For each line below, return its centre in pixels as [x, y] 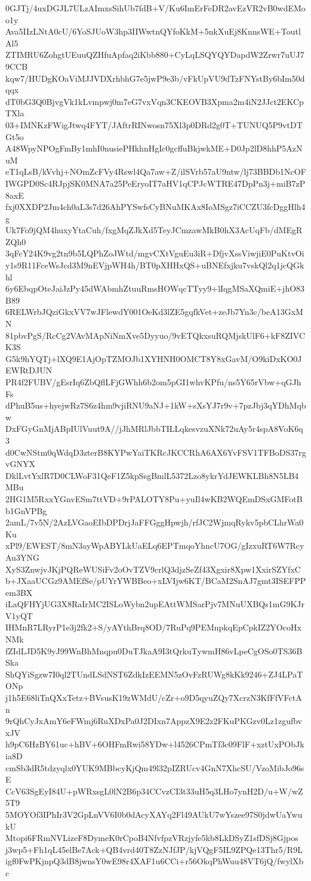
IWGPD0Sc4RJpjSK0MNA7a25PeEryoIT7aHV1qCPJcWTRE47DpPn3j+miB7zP [155, 183]
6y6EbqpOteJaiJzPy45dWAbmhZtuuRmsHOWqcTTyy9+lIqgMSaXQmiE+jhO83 [155, 288]
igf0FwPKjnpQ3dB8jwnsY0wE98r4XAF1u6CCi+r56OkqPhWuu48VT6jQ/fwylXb [155, 861]
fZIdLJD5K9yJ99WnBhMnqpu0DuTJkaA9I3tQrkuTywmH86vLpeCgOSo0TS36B [154, 650]
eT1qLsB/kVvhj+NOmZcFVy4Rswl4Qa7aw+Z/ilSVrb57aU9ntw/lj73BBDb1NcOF [156, 171]
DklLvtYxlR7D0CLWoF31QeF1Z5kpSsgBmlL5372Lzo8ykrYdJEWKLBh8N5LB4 [152, 475]
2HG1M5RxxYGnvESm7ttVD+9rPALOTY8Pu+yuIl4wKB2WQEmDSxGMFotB [154, 498]
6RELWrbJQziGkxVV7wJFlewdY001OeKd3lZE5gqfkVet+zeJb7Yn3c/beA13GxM [154, 312]
